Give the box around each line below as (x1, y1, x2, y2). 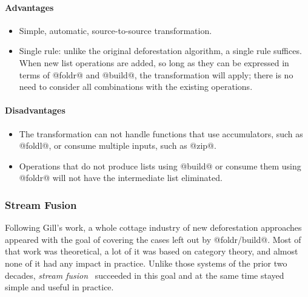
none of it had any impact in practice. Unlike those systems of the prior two (5, 256, 287, 269)
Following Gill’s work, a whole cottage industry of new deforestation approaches (5, 221, 302, 234)
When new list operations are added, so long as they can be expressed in (19, 56, 289, 69)
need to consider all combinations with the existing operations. (19, 80, 253, 93)
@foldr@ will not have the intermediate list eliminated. (19, 171, 223, 184)
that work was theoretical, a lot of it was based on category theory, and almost (5, 245, 298, 258)
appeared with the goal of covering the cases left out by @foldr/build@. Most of (5, 233, 301, 245)
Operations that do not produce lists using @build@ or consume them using (19, 159, 301, 172)
